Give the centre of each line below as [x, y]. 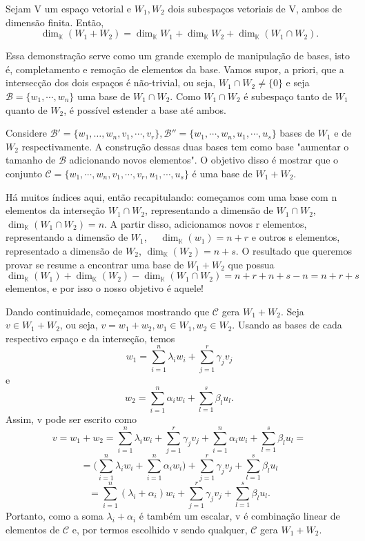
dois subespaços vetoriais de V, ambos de [255, 8]
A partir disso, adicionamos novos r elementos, [208, 223]
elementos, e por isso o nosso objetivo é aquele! [105, 288]
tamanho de [31, 160]
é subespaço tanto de [288, 96]
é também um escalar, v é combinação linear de [239, 516]
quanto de [27, 109]
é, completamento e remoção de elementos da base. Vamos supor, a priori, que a [175, 69]
